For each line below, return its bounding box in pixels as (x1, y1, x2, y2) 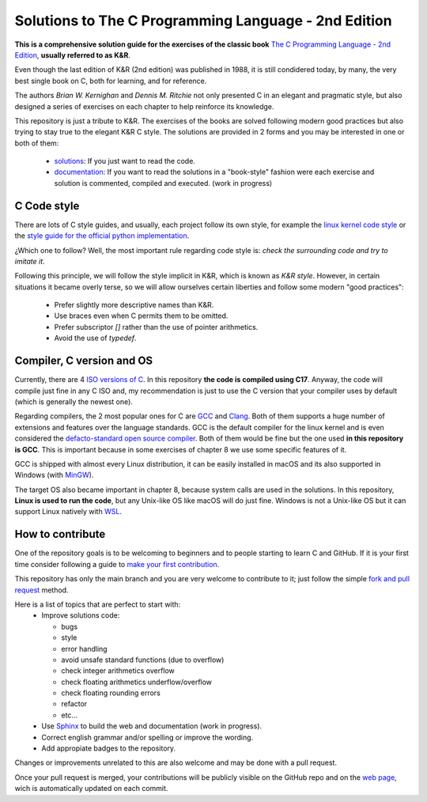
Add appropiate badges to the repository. (41, 743, 176, 753)
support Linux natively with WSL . (14, 507, 123, 516)
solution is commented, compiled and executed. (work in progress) (54, 178, 273, 187)
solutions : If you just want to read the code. (54, 157, 195, 166)
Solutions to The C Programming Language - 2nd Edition (14, 12, 392, 29)
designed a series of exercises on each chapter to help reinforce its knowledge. (14, 101, 274, 111)
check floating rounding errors (61, 688, 161, 698)
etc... (61, 710, 78, 720)
